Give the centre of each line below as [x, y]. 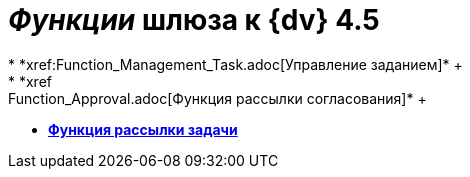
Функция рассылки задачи [143, 129]
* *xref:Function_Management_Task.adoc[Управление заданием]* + [235, 64]
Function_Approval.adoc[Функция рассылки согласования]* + [217, 98]
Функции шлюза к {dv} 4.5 [194, 20]
